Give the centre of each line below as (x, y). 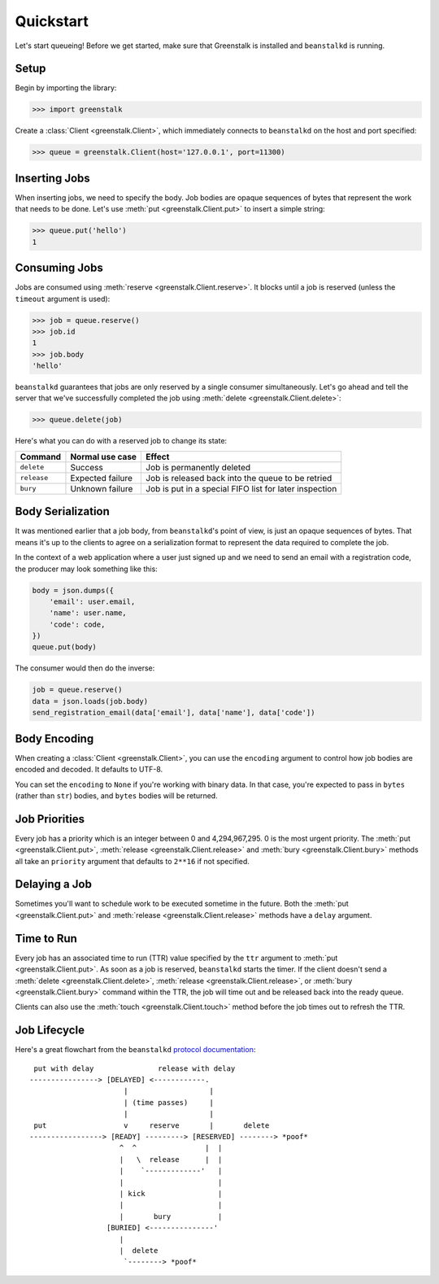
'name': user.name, (88, 613)
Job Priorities (50, 819)
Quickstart (52, 21)
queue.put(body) (65, 647)
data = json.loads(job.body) (90, 701)
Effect (158, 456)
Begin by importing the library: (66, 88)
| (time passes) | (169, 1102)
